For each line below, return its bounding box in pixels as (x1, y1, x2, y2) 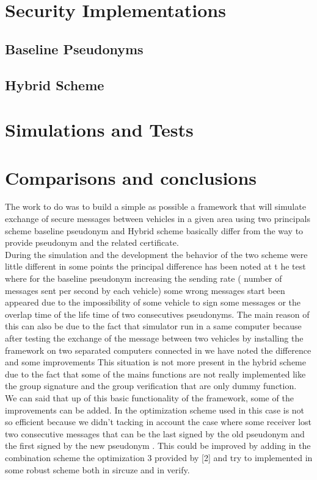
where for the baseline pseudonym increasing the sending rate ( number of (5, 272, 282, 284)
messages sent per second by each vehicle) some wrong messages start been (5, 284, 285, 296)
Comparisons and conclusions (5, 165, 257, 190)
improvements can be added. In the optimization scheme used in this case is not (5, 403, 305, 416)
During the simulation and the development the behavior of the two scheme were (5, 248, 308, 260)
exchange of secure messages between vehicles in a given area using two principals (5, 212, 310, 225)
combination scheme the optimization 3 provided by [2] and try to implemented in (5, 451, 313, 464)
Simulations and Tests (5, 117, 194, 142)
